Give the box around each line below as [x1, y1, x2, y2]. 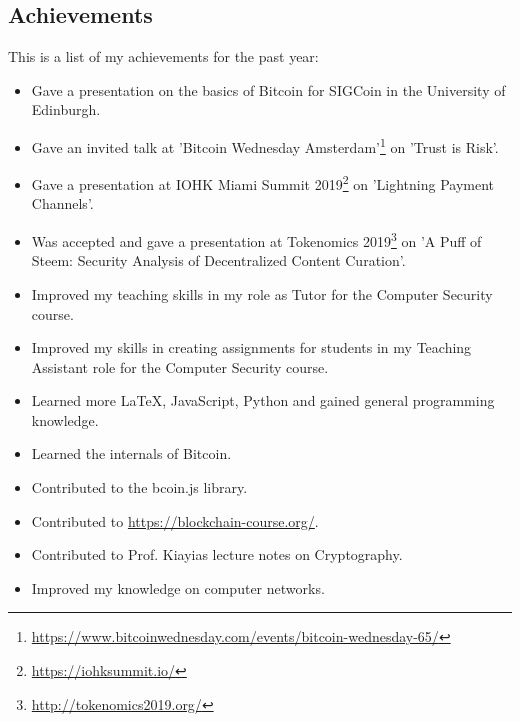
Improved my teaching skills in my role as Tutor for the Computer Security [31, 283, 493, 304]
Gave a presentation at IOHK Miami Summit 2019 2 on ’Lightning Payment [31, 171, 495, 194]
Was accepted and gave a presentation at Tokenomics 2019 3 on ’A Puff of [31, 228, 482, 251]
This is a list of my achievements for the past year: [8, 46, 319, 67]
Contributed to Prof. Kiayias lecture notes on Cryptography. [31, 544, 403, 565]
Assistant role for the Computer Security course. [31, 356, 329, 377]
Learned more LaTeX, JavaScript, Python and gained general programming [31, 390, 495, 411]
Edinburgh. [31, 99, 101, 120]
